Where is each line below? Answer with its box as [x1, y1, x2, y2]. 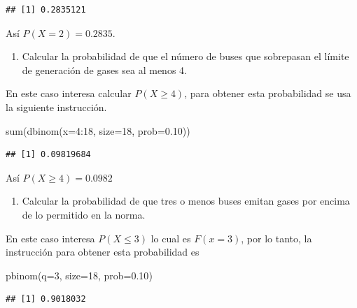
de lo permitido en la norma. [22, 207, 146, 221]
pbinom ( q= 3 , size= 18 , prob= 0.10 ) [6, 267, 153, 282]
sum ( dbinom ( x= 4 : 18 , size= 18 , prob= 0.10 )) [6, 123, 190, 138]
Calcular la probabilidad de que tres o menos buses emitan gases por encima [22, 193, 350, 208]
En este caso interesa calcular [6, 86, 132, 101]
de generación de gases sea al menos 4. [22, 62, 187, 77]
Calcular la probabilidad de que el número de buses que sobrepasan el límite [22, 49, 349, 64]
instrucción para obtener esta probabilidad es [6, 244, 199, 259]
